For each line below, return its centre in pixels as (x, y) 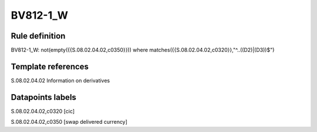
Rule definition (38, 36)
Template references (50, 66)
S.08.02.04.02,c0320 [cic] (43, 111)
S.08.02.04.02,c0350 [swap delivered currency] (69, 122)
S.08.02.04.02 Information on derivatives (60, 80)
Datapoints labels (43, 97)
